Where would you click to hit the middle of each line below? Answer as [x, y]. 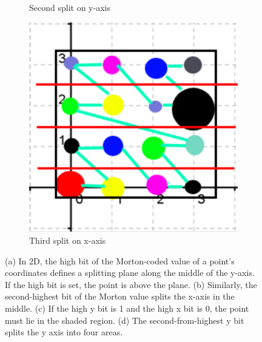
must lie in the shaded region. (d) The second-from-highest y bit [125, 320]
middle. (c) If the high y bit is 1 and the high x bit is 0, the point [127, 308]
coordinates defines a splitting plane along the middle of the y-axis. [130, 273]
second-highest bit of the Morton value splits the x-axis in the [120, 296]
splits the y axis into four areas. [64, 332]
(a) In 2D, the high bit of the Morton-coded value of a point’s [120, 260]
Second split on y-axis [70, 7]
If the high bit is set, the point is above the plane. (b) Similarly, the [131, 284]
